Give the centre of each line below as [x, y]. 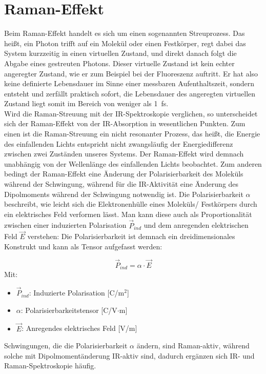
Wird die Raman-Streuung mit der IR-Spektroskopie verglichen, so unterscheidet [131, 113]
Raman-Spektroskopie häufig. [50, 366]
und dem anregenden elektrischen [196, 225]
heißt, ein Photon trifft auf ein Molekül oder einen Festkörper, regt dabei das [125, 43]
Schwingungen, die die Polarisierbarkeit [66, 346]
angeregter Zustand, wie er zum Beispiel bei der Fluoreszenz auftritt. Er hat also [131, 73]
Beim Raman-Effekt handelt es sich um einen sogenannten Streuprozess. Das [125, 33]
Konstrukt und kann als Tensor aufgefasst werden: [83, 247]
